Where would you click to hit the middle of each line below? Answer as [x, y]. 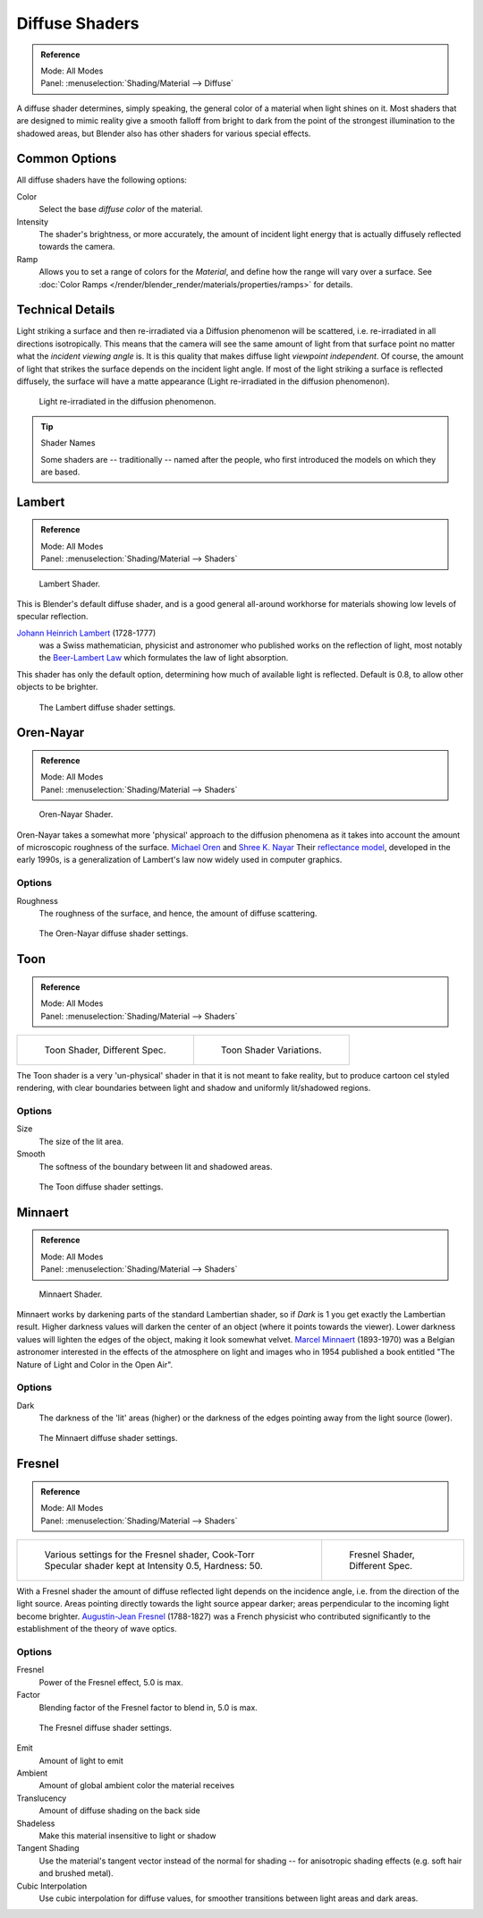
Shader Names [68, 443]
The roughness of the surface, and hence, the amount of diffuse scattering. [178, 913]
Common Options [67, 159]
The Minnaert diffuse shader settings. [108, 1438]
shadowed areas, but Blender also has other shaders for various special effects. [164, 133]
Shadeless [36, 1823]
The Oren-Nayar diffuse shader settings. [114, 933]
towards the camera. [77, 247]
